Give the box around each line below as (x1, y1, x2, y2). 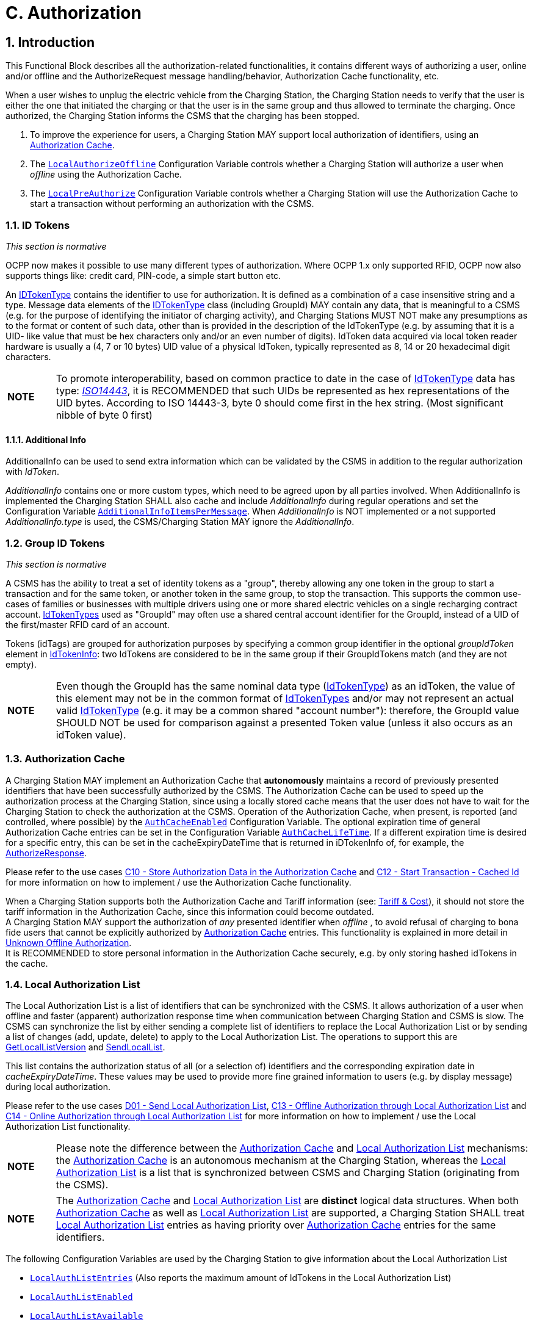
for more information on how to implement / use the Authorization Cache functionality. (5, 876, 352, 887)
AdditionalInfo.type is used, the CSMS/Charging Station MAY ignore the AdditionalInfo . (5, 516, 355, 527)
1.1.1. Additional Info (5, 434, 87, 445)
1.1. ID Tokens (5, 218, 70, 231)
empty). (5, 659, 37, 670)
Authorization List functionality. (5, 1121, 131, 1132)
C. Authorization (5, 2, 142, 23)
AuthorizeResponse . (5, 847, 87, 858)
